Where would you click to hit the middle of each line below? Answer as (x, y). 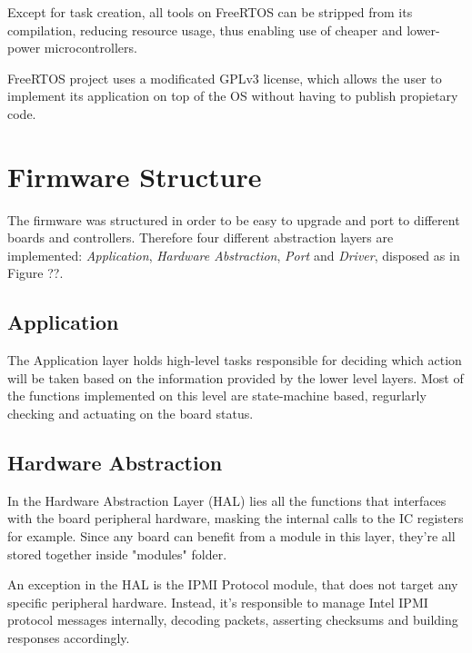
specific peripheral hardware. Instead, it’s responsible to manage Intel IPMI (218, 602)
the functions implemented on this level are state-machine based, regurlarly (217, 396)
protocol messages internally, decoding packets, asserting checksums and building (233, 620)
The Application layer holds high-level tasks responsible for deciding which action (235, 360)
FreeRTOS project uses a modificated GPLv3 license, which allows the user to (225, 78)
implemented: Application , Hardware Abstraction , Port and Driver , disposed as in (234, 255)
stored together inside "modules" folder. (117, 554)
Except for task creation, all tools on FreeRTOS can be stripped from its (210, 12)
